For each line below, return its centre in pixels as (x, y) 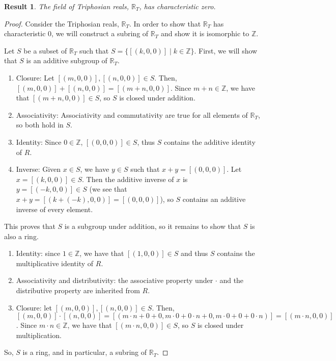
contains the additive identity (210, 141)
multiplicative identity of (55, 263)
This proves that (30, 226)
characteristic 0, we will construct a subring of (76, 33)
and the (232, 280)
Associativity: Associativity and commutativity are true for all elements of (132, 114)
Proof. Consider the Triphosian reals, (62, 23)
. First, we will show (226, 50)
